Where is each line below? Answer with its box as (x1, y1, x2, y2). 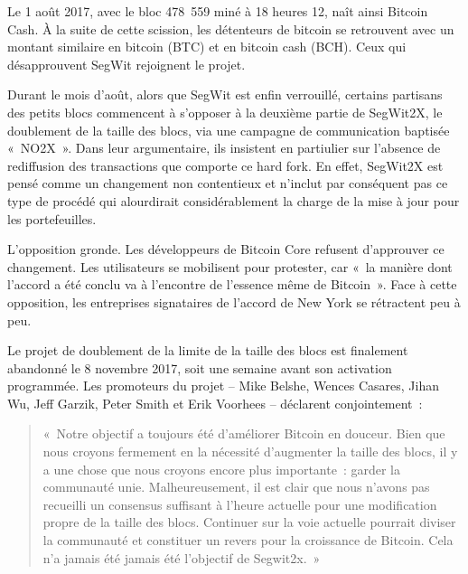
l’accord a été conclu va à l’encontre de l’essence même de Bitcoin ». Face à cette (7, 275, 457, 294)
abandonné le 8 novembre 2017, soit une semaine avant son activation (7, 358, 392, 377)
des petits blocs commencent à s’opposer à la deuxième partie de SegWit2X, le (7, 102, 443, 121)
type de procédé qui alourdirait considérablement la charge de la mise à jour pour (7, 191, 460, 210)
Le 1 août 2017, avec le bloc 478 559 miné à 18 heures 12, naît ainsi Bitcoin (7, 2, 428, 20)
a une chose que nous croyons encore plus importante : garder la (42, 459, 401, 478)
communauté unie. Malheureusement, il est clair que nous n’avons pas (42, 477, 430, 496)
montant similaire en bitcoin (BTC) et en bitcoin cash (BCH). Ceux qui (7, 37, 407, 56)
